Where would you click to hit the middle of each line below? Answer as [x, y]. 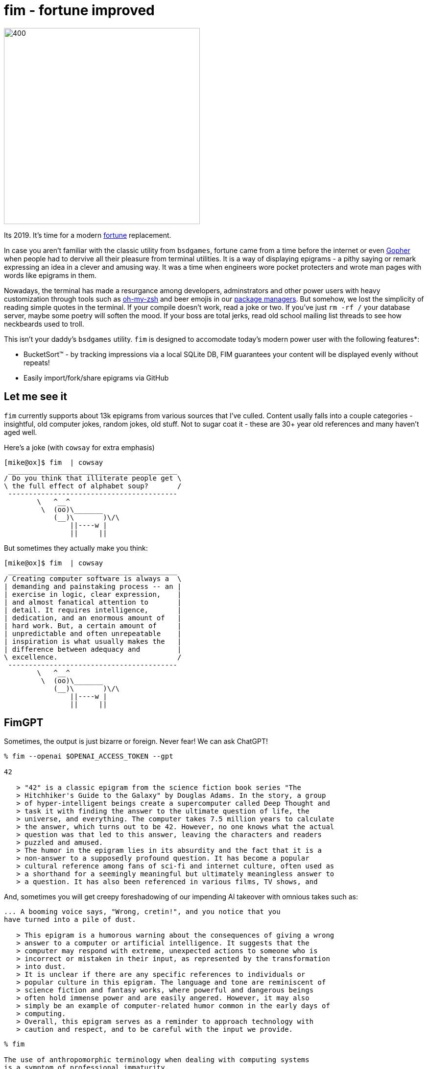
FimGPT [24, 723]
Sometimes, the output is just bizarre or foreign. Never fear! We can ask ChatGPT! [136, 741]
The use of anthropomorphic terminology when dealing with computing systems [157, 1060]
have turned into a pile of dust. [70, 920]
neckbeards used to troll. [44, 324]
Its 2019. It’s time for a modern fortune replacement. [88, 235]
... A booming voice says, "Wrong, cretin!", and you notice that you [142, 912]
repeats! [37, 362]
